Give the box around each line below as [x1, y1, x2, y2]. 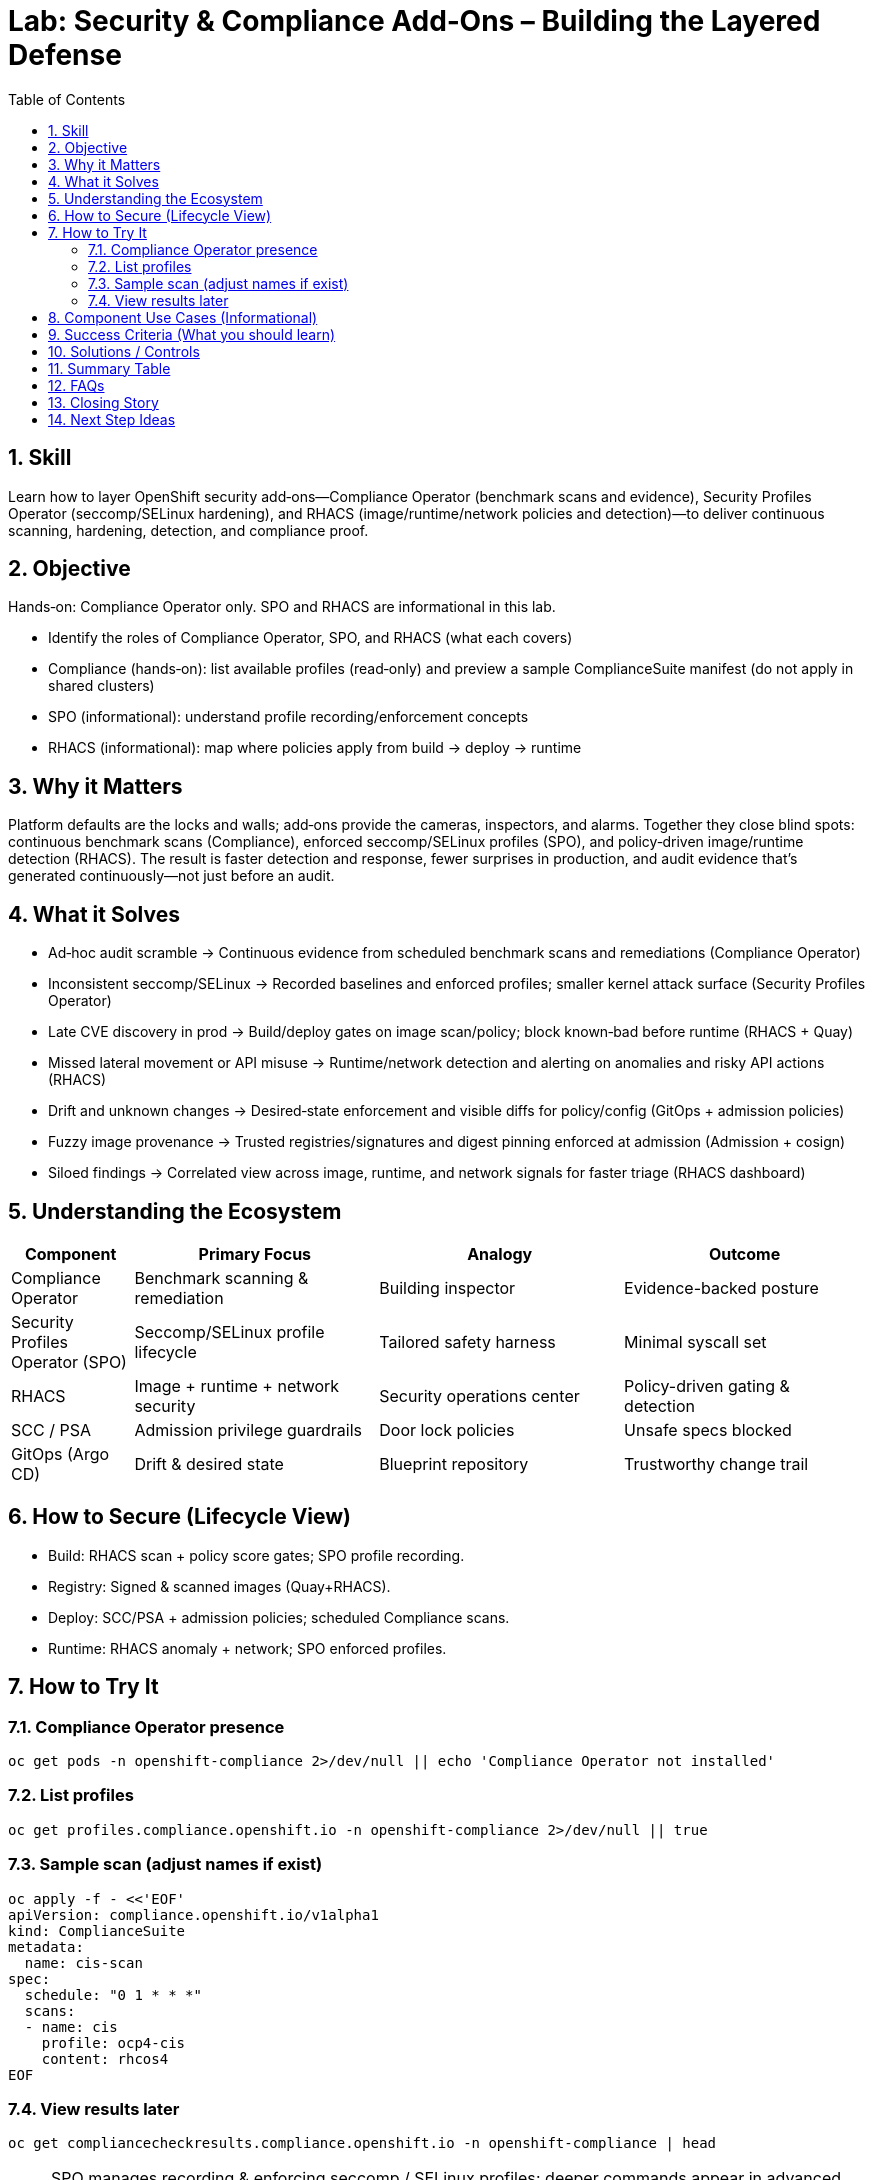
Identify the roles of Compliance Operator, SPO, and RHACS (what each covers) [48, 629, 573, 647]
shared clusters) [48, 677, 155, 695]
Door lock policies [379, 1419, 515, 1440]
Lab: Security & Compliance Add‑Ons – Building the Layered [8, 4, 821, 38]
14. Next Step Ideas [48, 410, 176, 428]
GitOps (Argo [11, 1443, 110, 1464]
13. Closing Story [48, 393, 159, 411]
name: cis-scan [24, 1954, 143, 1971]
